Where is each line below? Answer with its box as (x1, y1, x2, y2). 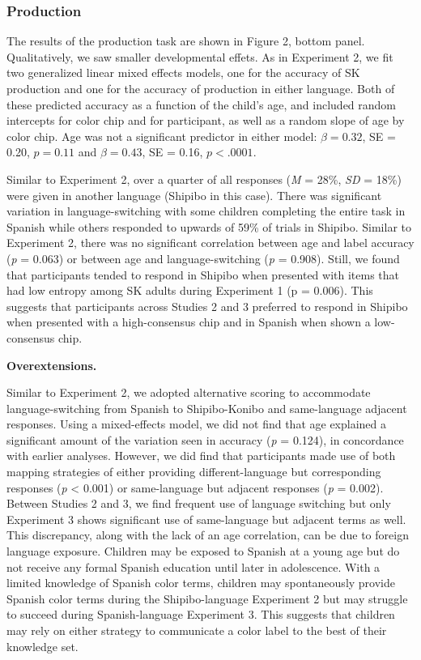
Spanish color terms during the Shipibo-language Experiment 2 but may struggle (6, 590, 408, 607)
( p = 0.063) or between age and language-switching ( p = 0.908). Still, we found (6, 249, 400, 266)
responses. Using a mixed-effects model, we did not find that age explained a (6, 415, 386, 432)
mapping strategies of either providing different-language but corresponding (6, 463, 381, 480)
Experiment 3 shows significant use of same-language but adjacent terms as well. (6, 510, 406, 527)
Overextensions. (6, 356, 97, 373)
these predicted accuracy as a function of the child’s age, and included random (6, 96, 397, 113)
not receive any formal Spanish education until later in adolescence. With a (6, 558, 381, 575)
